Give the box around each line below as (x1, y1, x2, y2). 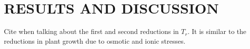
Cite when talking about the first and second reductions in (4, 26, 179, 36)
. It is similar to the (187, 26, 247, 36)
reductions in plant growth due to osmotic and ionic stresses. (4, 35, 186, 46)
